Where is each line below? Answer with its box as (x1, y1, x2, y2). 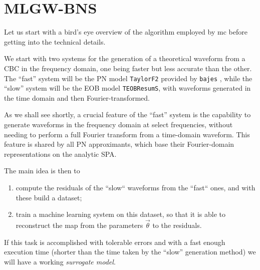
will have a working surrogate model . (4, 256, 116, 266)
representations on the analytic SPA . (4, 148, 117, 159)
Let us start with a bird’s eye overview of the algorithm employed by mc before (4, 27, 247, 37)
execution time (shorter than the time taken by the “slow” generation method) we (4, 246, 256, 257)
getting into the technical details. (4, 36, 106, 47)
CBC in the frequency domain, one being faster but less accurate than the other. (4, 63, 252, 73)
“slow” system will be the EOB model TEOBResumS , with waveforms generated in (4, 83, 251, 93)
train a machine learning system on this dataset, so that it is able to (16, 209, 225, 219)
